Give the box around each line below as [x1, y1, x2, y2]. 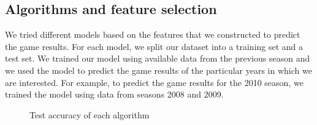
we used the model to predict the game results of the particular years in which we [5, 63, 312, 76]
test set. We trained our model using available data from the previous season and [5, 52, 310, 65]
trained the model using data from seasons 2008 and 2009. [5, 88, 224, 101]
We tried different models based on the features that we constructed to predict [5, 28, 300, 41]
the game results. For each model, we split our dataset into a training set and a [5, 40, 304, 52]
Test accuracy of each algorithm [29, 108, 150, 121]
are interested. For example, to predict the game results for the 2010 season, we [5, 76, 304, 88]
